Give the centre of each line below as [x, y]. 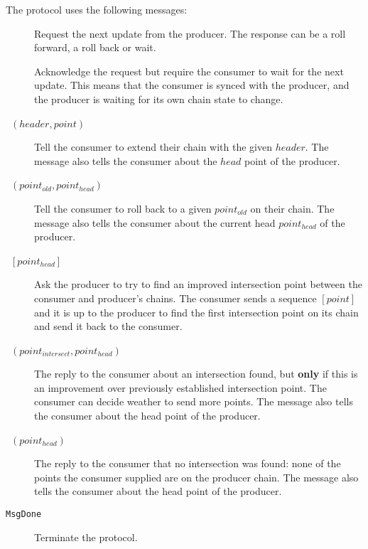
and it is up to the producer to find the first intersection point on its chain [196, 312]
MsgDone [24, 515]
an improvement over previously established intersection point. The [180, 387]
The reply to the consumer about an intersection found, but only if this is [196, 374]
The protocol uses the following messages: [97, 9]
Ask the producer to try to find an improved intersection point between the [198, 284]
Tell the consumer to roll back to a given [123, 208]
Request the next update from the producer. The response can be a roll [190, 33]
